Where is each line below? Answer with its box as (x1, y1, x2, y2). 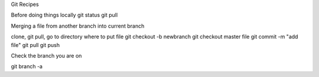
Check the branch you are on (11, 52, 82, 59)
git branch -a (11, 63, 43, 70)
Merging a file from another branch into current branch (11, 22, 145, 29)
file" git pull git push (11, 41, 60, 48)
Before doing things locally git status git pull (11, 12, 118, 19)
